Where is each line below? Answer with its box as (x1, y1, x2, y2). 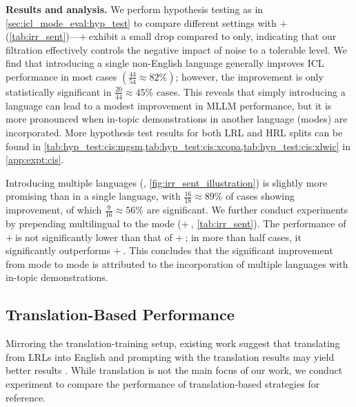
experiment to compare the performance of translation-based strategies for (6, 376, 320, 390)
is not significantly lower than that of (15, 229, 172, 244)
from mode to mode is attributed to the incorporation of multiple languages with (6, 256, 348, 271)
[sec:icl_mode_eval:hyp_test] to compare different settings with (6, 15, 277, 30)
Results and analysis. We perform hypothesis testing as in (6, 2, 264, 16)
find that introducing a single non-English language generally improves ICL (6, 56, 324, 70)
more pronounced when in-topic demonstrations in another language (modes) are (6, 112, 348, 126)
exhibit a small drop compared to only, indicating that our (88, 29, 337, 43)
